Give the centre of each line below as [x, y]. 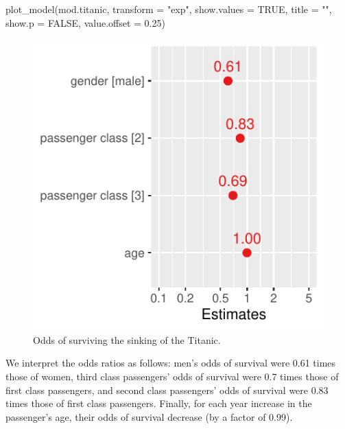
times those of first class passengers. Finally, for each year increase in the [159, 403]
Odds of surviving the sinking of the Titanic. [127, 339]
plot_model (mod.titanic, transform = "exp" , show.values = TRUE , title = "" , [169, 9]
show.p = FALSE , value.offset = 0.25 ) [85, 22]
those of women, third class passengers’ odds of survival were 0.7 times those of [172, 376]
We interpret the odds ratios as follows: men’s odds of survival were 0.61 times [171, 363]
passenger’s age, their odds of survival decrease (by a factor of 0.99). [149, 416]
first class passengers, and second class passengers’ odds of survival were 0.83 [167, 390]
